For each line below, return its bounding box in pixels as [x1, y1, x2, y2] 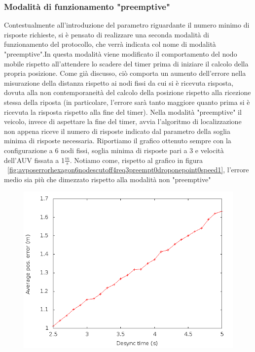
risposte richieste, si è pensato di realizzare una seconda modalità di [4, 29, 209, 39]
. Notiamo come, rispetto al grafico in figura [70, 155, 203, 165]
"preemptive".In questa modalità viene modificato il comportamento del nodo [4, 49, 237, 59]
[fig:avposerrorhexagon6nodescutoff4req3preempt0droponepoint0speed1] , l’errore [7, 164, 249, 175]
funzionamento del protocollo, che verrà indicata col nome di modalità [4, 39, 216, 49]
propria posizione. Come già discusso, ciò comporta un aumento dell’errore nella [4, 68, 246, 78]
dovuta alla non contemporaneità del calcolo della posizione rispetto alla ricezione [4, 87, 251, 97]
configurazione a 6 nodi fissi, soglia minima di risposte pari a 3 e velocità [4, 145, 224, 155]
